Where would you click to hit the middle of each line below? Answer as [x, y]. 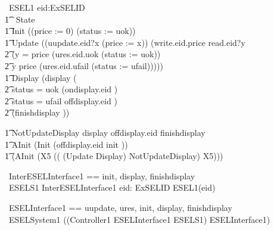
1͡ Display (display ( [41, 77]
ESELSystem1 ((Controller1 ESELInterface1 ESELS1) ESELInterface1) [139, 219]
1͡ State [20, 19]
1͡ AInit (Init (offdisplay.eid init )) [66, 144]
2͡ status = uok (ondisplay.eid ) [61, 89]
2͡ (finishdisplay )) [37, 112]
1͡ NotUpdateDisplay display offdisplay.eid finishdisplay [105, 132]
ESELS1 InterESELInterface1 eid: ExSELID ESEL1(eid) [112, 187]
